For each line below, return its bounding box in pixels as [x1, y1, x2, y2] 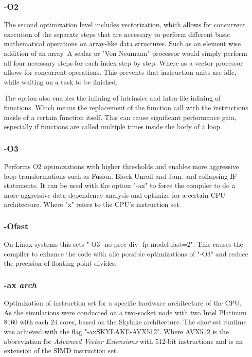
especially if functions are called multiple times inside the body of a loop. [4, 121, 222, 132]
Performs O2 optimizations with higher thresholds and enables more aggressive [4, 161, 239, 171]
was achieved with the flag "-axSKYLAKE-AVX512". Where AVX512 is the [4, 326, 229, 336]
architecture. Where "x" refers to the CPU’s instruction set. [4, 199, 181, 209]
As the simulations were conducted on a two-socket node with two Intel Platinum [4, 307, 247, 317]
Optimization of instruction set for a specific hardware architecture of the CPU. [4, 298, 242, 308]
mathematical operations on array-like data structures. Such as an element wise [4, 38, 241, 49]
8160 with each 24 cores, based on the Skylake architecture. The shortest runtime [4, 317, 247, 327]
